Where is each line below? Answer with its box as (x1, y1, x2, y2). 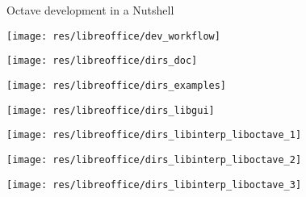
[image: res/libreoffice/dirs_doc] (6, 55, 198, 67)
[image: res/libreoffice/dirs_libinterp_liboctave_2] (6, 153, 302, 166)
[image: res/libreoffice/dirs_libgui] (6, 104, 215, 116)
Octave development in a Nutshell (6, 2, 174, 18)
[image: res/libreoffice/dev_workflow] (6, 30, 220, 42)
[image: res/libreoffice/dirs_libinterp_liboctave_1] (6, 129, 302, 141)
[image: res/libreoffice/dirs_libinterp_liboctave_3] (6, 178, 302, 191)
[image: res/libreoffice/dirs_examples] (6, 79, 227, 91)
